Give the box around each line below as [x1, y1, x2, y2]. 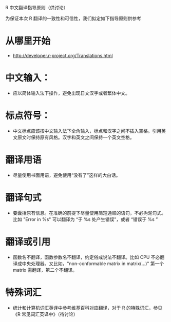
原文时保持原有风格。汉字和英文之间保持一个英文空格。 [17, 134, 135, 140]
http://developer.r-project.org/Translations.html [12, 52, 113, 58]
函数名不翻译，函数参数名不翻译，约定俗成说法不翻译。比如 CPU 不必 [12, 254, 160, 260]
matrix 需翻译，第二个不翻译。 [12, 267, 77, 273]
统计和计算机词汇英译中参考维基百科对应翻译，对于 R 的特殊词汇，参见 [12, 305, 163, 311]
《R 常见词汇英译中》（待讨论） [12, 311, 78, 317]
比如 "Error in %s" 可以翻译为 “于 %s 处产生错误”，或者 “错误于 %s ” [12, 216, 158, 222]
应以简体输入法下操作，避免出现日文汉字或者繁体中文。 [12, 90, 130, 96]
